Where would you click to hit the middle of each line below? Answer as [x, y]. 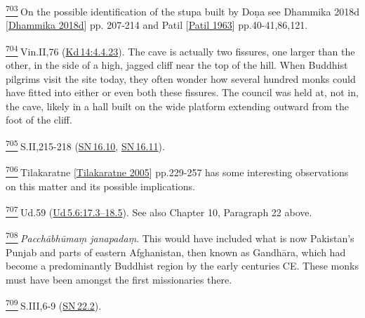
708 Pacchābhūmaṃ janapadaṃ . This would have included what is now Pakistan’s [180, 237]
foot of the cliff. [39, 120]
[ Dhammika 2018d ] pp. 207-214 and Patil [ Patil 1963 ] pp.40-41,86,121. [157, 25]
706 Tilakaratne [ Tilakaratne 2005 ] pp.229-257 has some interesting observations [177, 171]
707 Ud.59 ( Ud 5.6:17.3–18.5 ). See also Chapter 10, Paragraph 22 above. [159, 211]
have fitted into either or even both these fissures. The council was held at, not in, [182, 92]
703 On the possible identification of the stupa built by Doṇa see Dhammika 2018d [182, 10]
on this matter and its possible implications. [100, 186]
